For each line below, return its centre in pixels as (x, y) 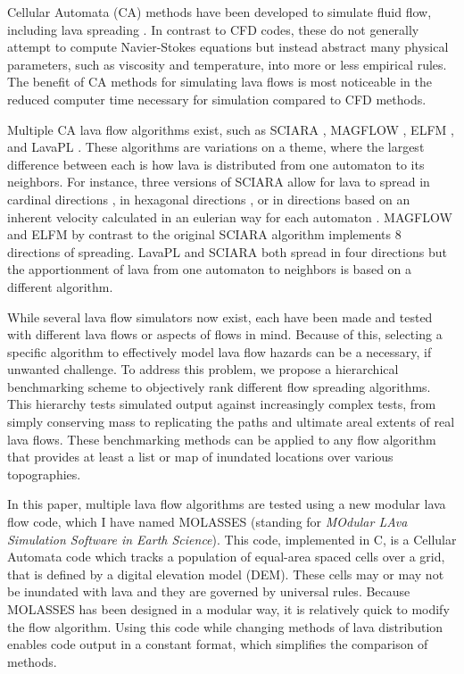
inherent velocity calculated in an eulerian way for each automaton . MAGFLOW (230, 216)
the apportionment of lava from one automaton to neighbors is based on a (210, 269)
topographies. (44, 474)
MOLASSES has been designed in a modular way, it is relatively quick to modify (228, 609)
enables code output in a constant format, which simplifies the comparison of (218, 644)
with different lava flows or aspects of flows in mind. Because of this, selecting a (225, 334)
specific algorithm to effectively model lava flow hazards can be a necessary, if (220, 351)
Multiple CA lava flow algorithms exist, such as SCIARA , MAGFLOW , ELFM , (231, 129)
